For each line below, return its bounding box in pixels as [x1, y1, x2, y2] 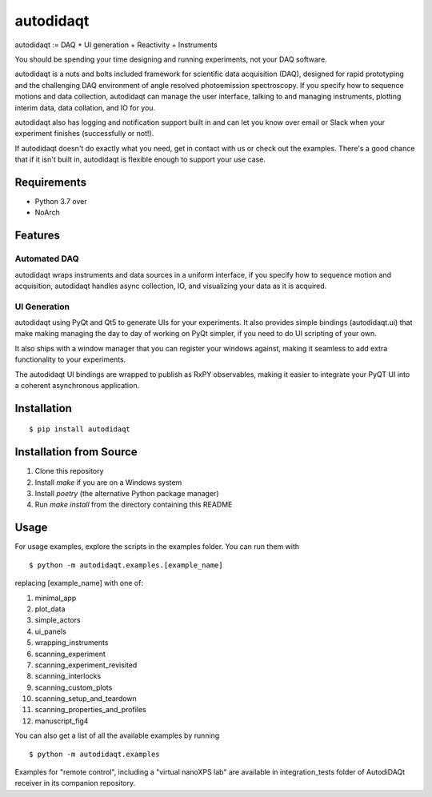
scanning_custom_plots [34, 683, 113, 692]
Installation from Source [14, 445, 138, 459]
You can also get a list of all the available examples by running [14, 731, 220, 740]
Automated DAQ [14, 253, 79, 264]
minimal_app [34, 593, 77, 603]
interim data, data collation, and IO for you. [14, 102, 156, 112]
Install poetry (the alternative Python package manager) [34, 489, 219, 499]
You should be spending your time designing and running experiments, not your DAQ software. [14, 54, 327, 64]
